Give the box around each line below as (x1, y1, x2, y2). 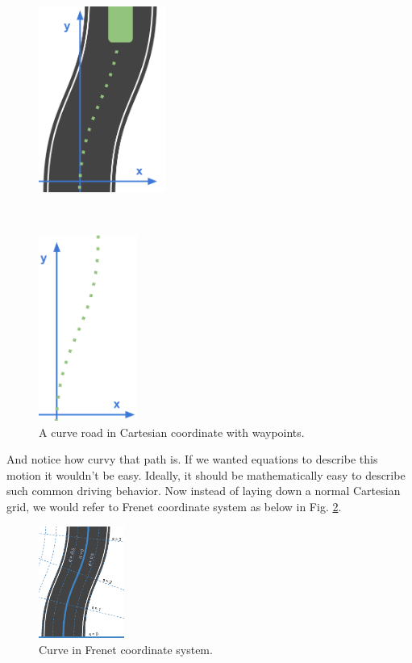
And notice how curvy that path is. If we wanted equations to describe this (6, 451, 378, 468)
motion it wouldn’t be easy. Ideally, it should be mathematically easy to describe (6, 466, 406, 483)
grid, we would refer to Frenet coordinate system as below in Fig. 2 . (6, 497, 342, 514)
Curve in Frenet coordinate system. (39, 640, 213, 657)
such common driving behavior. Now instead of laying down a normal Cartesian (6, 482, 401, 499)
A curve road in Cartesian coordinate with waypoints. (39, 423, 305, 440)
